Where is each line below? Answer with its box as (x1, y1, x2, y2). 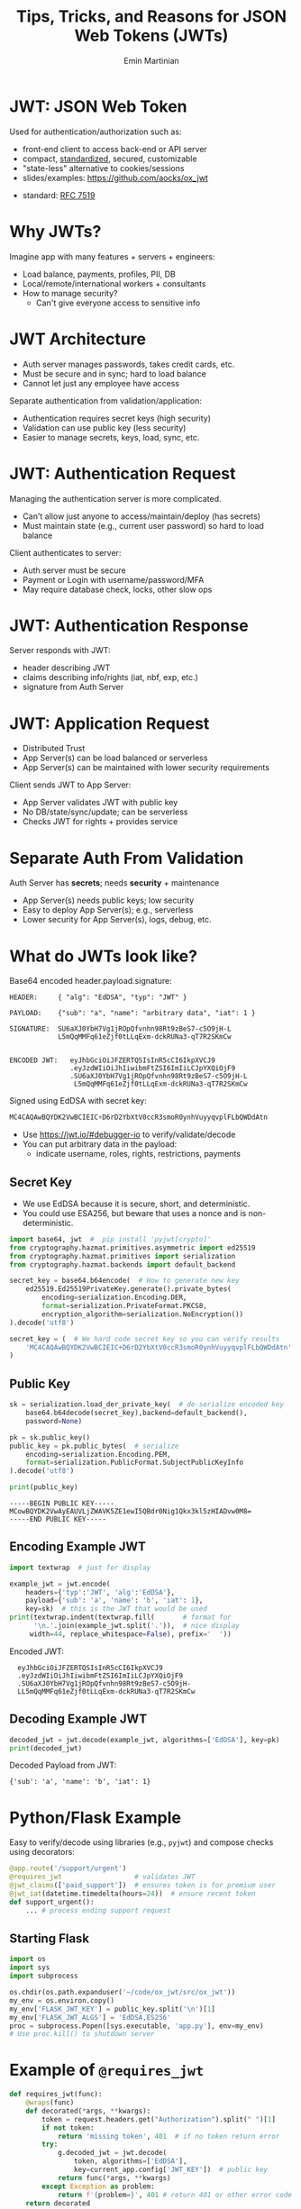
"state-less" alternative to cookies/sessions (22, 162, 185, 173)
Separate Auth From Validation (9, 848, 244, 868)
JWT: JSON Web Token (9, 96, 187, 116)
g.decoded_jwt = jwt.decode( (57, 2149, 168, 2158)
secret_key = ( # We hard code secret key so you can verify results (9, 1334, 280, 1343)
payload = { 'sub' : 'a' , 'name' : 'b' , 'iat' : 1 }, (25, 1596, 204, 1605)
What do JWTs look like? (9, 946, 198, 966)
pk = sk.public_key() (9, 1432, 91, 1442)
